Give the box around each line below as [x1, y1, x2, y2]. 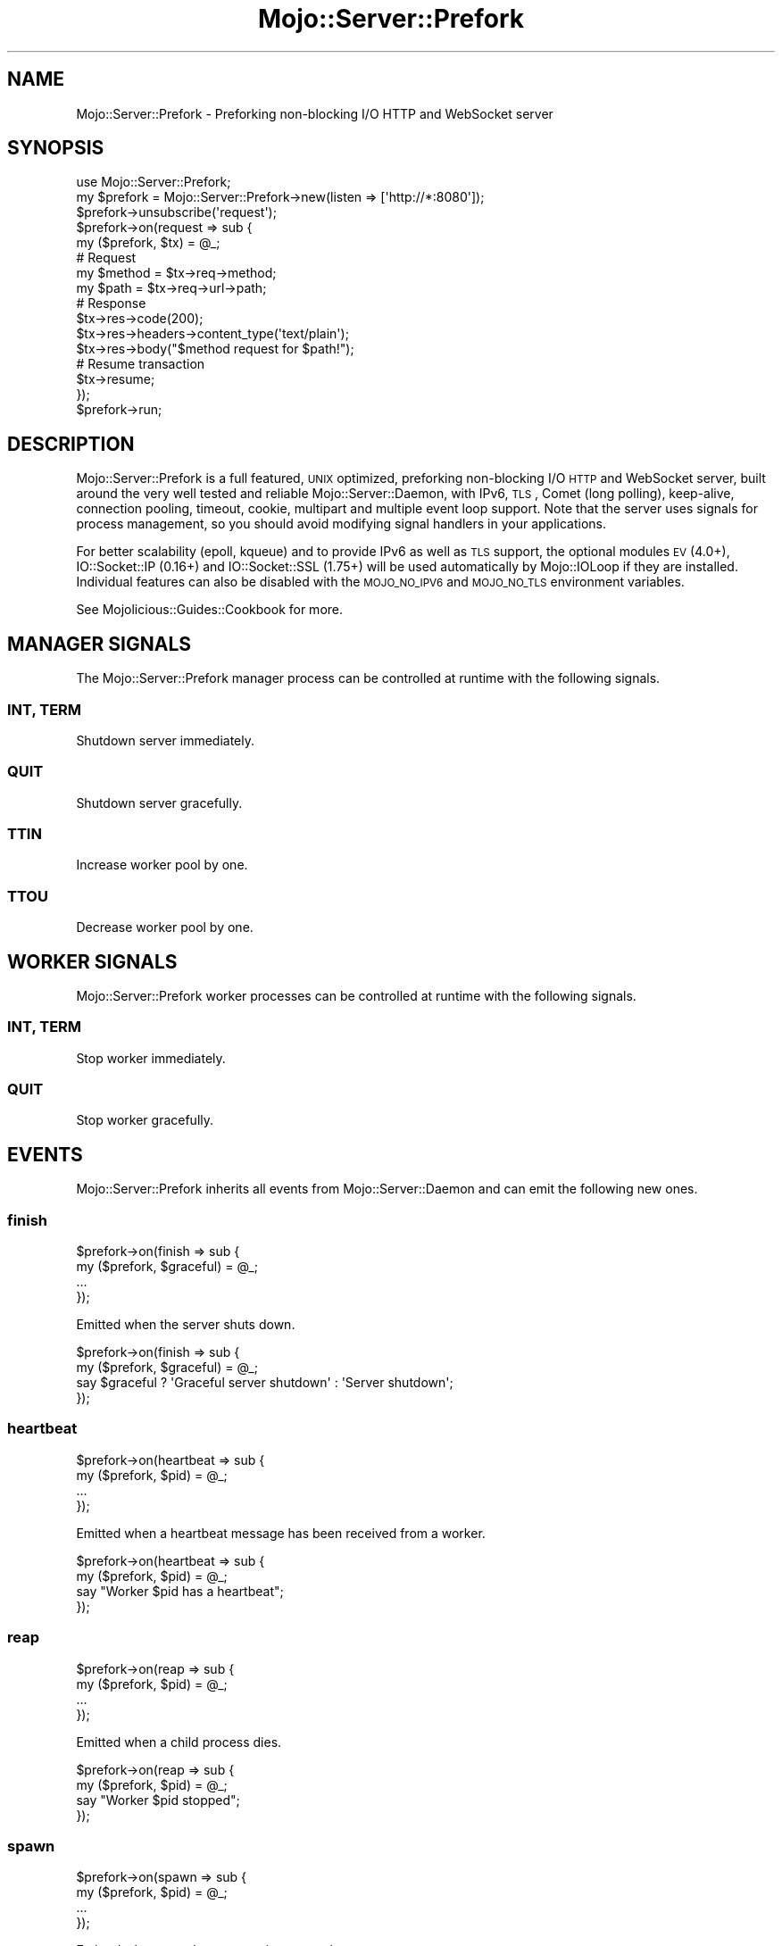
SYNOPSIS [7, 137, 104, 160]
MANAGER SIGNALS [7, 632, 192, 655]
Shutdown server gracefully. [76, 794, 243, 811]
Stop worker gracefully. [76, 1112, 214, 1128]
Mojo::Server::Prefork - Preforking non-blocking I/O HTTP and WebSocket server [76, 105, 553, 121]
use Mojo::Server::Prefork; [76, 174, 231, 190]
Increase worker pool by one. [76, 857, 248, 873]
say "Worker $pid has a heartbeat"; [76, 1583, 284, 1599]
